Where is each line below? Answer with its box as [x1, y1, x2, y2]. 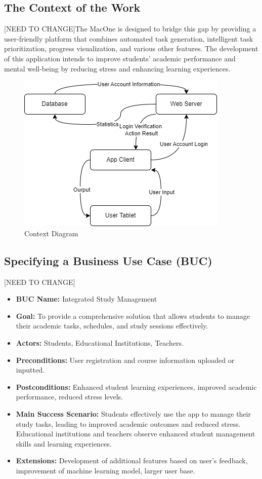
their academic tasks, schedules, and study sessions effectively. [16, 320, 208, 331]
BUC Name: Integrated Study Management [16, 293, 157, 304]
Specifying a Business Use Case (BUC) [4, 252, 212, 268]
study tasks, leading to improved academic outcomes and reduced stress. [16, 418, 241, 429]
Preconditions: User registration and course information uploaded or [16, 354, 235, 365]
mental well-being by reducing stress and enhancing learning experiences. [4, 63, 231, 73]
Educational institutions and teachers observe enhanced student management [16, 428, 255, 439]
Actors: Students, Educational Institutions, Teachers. [16, 337, 184, 348]
